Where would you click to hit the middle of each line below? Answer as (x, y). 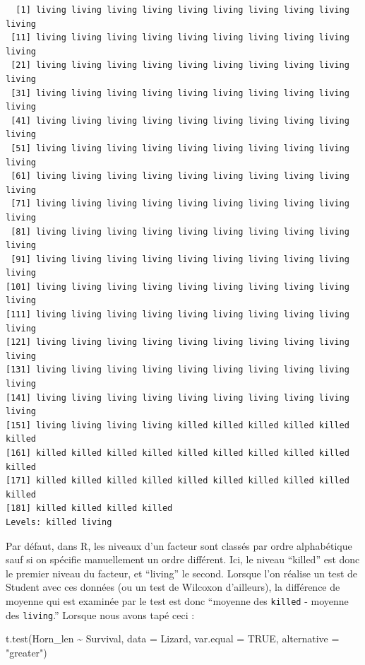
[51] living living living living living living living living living (180, 148)
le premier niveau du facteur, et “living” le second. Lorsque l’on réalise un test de (182, 573)
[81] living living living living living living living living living (180, 231)
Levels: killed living (59, 522)
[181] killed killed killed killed (89, 508)
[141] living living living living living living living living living (178, 398)
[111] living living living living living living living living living (178, 315)
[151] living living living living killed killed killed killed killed (178, 425)
